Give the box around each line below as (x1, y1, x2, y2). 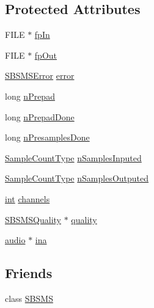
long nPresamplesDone (5, 131, 90, 144)
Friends (5, 263, 53, 282)
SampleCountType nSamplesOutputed (5, 172, 149, 185)
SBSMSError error (5, 69, 75, 82)
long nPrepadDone (5, 110, 75, 123)
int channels (5, 192, 50, 205)
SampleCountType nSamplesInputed (5, 151, 142, 164)
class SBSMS (5, 291, 53, 304)
